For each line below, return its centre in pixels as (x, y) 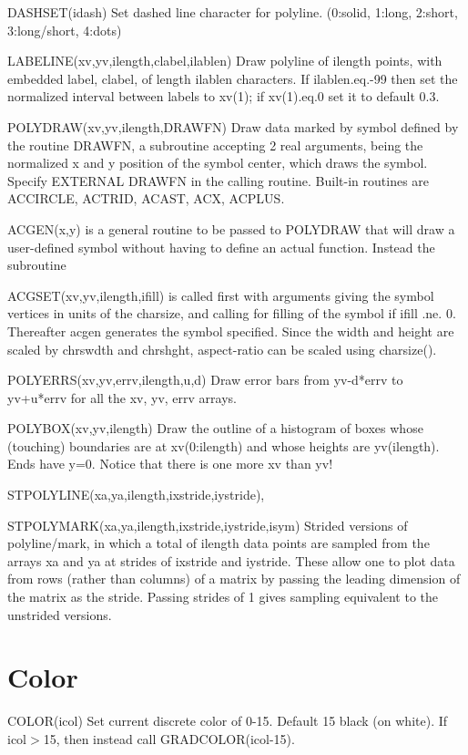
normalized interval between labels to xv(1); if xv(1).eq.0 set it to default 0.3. (224, 96)
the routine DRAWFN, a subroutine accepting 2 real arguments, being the (215, 145)
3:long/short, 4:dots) (65, 30)
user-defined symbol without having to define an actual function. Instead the (221, 247)
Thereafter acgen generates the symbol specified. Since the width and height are (231, 331)
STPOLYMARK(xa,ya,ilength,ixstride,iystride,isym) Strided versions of (208, 525)
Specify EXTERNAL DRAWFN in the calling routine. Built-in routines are (219, 180)
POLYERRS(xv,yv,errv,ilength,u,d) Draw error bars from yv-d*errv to (205, 380)
